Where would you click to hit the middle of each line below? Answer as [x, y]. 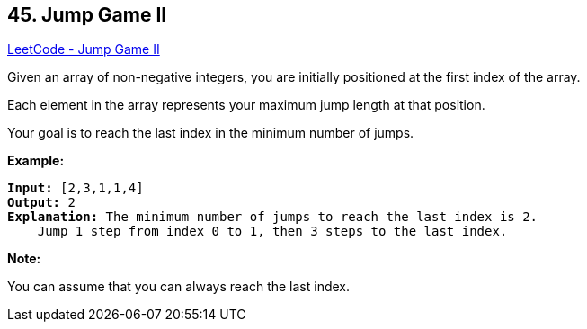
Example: [36, 161]
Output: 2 [41, 203]
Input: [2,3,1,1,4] [76, 188]
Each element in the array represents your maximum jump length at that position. [246, 105]
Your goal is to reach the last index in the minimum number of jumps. [211, 133]
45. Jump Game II [87, 15]
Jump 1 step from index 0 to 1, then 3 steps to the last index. [272, 231]
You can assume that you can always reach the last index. [179, 287]
